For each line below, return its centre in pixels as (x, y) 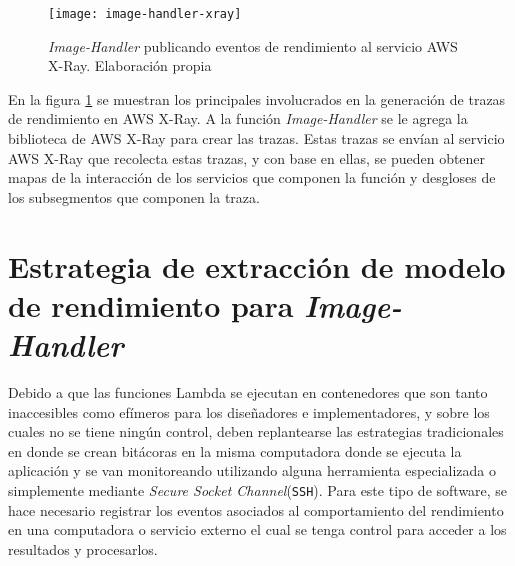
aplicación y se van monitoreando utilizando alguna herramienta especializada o (252, 470)
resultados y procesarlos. (83, 548)
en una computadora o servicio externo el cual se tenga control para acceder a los (257, 529)
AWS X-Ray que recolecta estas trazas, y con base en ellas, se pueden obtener (247, 157)
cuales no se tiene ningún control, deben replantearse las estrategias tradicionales (256, 431)
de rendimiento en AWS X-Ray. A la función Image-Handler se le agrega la (238, 118)
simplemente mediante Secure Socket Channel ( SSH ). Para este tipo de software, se (258, 489)
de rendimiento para (151, 304)
